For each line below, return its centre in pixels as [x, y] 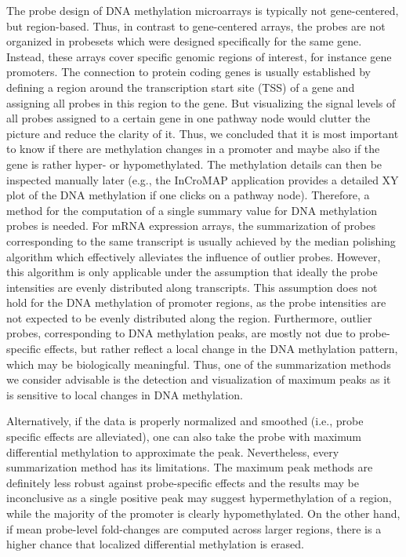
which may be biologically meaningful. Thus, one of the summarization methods [199, 364]
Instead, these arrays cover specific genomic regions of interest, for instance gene [199, 56]
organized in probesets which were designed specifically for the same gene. [184, 41]
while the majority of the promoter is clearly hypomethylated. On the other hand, [203, 513]
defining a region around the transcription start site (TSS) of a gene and [181, 87]
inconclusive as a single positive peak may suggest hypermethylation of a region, [199, 498]
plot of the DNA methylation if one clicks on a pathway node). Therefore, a [188, 195]
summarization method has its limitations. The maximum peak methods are [190, 467]
